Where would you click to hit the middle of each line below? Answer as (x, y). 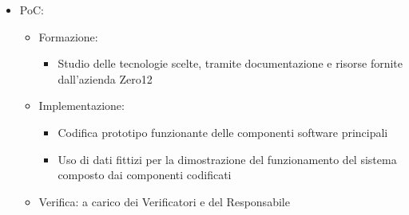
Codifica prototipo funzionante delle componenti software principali (223, 132)
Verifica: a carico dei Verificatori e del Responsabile (164, 201)
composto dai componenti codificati (145, 175)
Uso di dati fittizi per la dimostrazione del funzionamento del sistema (227, 159)
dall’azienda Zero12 (105, 78)
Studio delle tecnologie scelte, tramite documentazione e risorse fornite (230, 63)
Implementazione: (81, 106)
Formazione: (68, 36)
